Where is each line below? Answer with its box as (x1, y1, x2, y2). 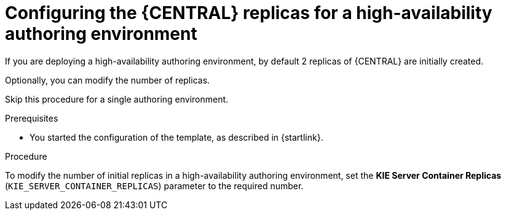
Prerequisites (5, 112, 58, 123)
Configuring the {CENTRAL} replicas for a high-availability (5, 2, 492, 23)
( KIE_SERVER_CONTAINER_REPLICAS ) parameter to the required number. (5, 180, 304, 191)
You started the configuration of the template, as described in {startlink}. (30, 131, 323, 143)
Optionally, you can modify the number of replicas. (5, 74, 210, 85)
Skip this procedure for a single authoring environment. (5, 93, 229, 104)
